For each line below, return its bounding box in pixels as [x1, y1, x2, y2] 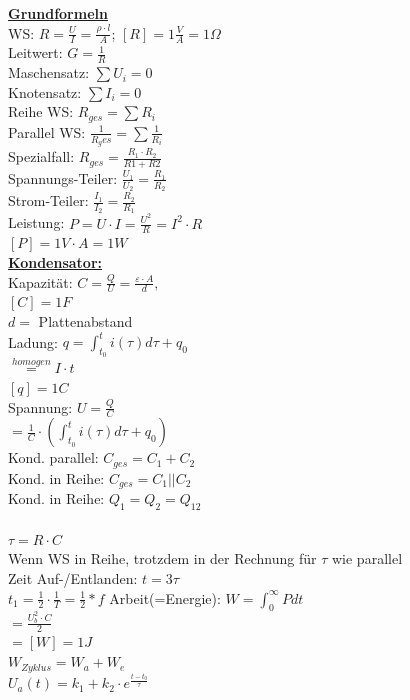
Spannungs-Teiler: [8, 167, 118, 188]
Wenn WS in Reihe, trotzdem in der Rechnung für [8, 548, 317, 569]
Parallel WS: [8, 121, 86, 142]
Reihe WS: [8, 101, 74, 122]
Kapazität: [8, 271, 73, 292]
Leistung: [8, 212, 65, 233]
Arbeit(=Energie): [109, 587, 221, 608]
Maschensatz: [8, 62, 90, 83]
